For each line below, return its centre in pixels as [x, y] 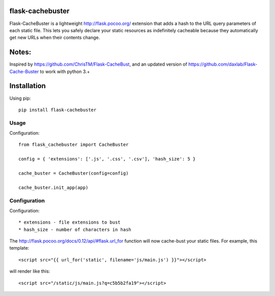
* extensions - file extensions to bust [70, 222]
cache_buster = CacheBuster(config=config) [74, 173]
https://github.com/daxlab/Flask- [223, 64]
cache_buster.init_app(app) [53, 187]
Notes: [20, 52]
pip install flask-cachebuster [58, 110]
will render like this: [30, 271]
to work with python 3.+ [65, 71]
